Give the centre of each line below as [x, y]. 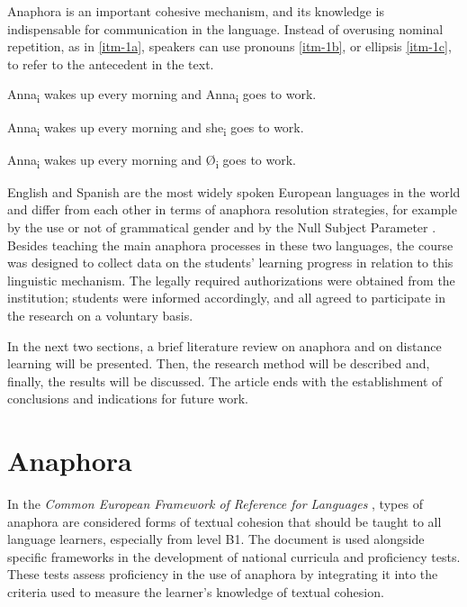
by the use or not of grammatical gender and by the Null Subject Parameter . [222, 226]
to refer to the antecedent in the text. [111, 63]
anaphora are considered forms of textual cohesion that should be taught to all [225, 521]
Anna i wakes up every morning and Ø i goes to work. [152, 160]
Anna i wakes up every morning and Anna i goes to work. [162, 95]
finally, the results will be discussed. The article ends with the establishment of [225, 381]
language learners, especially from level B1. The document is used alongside [216, 539]
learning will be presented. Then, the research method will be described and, [219, 363]
